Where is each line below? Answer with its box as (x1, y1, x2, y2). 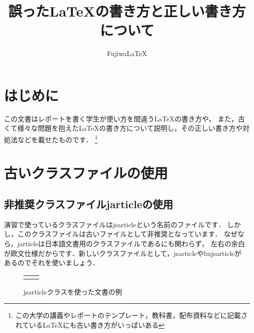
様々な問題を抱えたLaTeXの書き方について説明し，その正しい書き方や (17, 123, 243, 133)
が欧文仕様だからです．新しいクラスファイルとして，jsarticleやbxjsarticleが (4, 248, 242, 258)
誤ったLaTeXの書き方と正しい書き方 (8, 1, 246, 21)
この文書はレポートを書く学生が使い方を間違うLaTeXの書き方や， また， (4, 113, 238, 123)
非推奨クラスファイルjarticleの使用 (4, 196, 173, 212)
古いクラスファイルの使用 (4, 163, 168, 183)
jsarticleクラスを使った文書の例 (23, 286, 122, 296)
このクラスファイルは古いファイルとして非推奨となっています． (17, 229, 222, 239)
